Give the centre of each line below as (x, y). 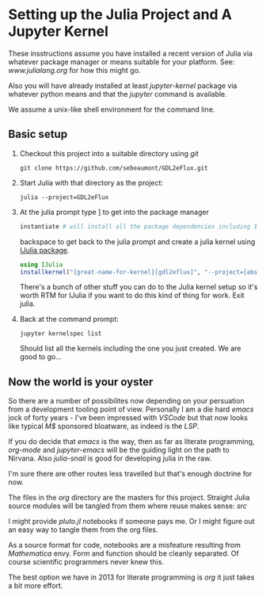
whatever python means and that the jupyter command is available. (118, 94)
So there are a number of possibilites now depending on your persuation (126, 401)
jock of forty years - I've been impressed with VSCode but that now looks (128, 418)
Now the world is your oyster (81, 382)
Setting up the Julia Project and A (120, 15)
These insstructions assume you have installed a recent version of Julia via (131, 53)
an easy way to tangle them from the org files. (83, 530)
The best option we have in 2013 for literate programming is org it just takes (131, 577)
